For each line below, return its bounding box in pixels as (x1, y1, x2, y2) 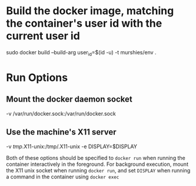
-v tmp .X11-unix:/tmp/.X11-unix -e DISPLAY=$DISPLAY (6, 143, 137, 150)
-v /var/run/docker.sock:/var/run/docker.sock (6, 110, 116, 117)
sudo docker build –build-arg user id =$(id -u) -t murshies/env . (6, 48, 157, 57)
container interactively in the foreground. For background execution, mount (6, 161, 188, 168)
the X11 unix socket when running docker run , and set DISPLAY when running (6, 167, 191, 174)
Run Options (6, 71, 68, 84)
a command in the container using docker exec (6, 173, 119, 180)
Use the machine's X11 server (6, 127, 117, 137)
